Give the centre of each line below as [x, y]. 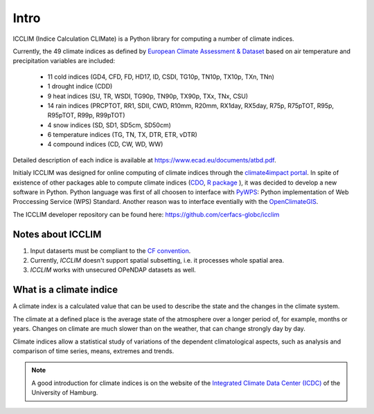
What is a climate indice [65, 290]
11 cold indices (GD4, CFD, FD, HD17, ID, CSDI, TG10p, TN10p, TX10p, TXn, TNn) [161, 77]
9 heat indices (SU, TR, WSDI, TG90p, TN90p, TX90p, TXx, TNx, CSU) [148, 96]
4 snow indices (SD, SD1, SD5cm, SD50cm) [109, 125]
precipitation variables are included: [64, 61]
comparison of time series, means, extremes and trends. [93, 351]
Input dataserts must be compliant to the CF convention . [110, 251]
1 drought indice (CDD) [80, 86]
